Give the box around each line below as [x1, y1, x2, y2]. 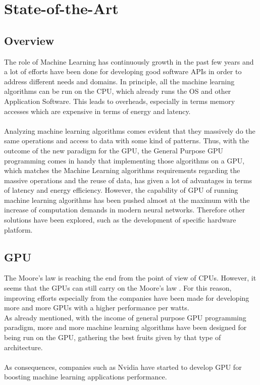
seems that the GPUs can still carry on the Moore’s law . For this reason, [4, 283, 232, 293]
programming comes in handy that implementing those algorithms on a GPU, [4, 155, 245, 166]
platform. [4, 224, 33, 235]
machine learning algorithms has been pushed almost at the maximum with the [4, 194, 250, 205]
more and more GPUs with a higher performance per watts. [4, 302, 189, 313]
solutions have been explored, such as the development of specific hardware [4, 214, 236, 225]
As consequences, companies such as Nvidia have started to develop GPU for [4, 361, 242, 372]
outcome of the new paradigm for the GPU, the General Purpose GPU [4, 145, 223, 155]
